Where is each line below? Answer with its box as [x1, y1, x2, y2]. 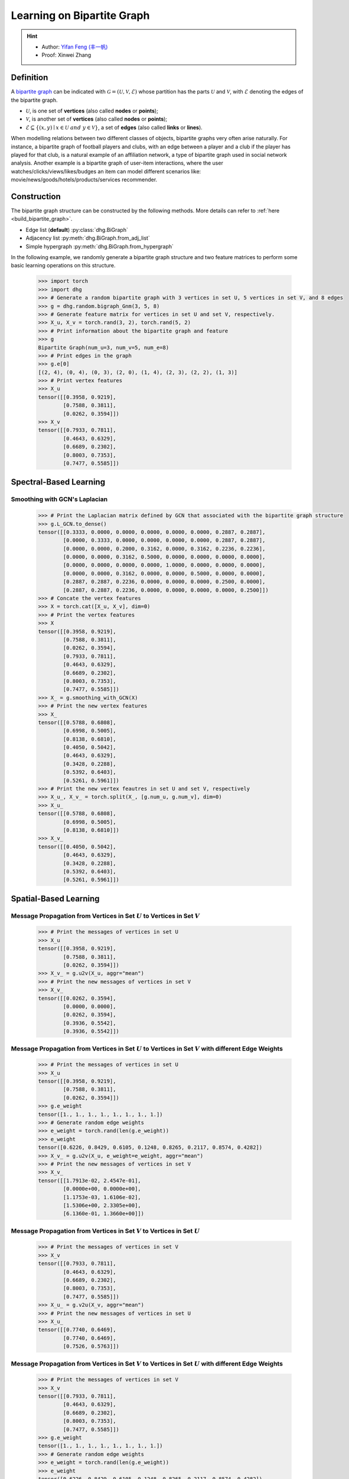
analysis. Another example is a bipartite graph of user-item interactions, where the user [11, 160, 224, 167]
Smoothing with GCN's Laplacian [11, 495, 108, 503]
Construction [11, 191, 61, 201]
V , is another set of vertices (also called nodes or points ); [25, 115, 168, 122]
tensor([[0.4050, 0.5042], [38, 843, 116, 850]
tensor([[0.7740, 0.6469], [38, 1326, 116, 1333]
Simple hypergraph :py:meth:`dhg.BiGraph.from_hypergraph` [25, 243, 174, 250]
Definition [11, 73, 48, 83]
